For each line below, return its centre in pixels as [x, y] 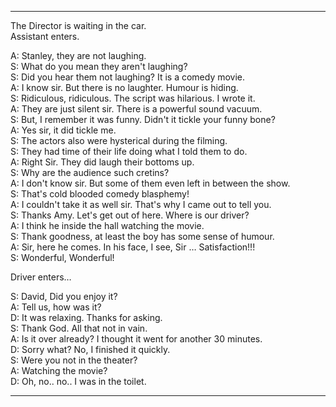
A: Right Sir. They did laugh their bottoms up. [102, 162]
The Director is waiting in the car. [78, 25]
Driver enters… [41, 277]
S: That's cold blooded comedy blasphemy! [100, 194]
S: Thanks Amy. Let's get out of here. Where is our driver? [130, 215]
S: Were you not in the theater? [74, 360]
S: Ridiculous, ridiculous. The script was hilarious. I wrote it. [133, 98]
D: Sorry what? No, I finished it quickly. [90, 349]
